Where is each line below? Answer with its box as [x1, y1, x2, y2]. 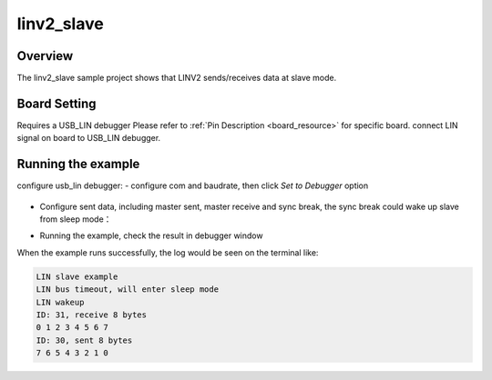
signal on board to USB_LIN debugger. [16, 133, 161, 144]
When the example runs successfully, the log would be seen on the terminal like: [16, 246, 319, 258]
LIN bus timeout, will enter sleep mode [36, 285, 219, 295]
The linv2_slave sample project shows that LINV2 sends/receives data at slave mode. [16, 73, 337, 84]
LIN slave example [36, 271, 118, 282]
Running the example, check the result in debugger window [39, 230, 263, 241]
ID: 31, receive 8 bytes [36, 309, 148, 320]
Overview [16, 48, 74, 64]
